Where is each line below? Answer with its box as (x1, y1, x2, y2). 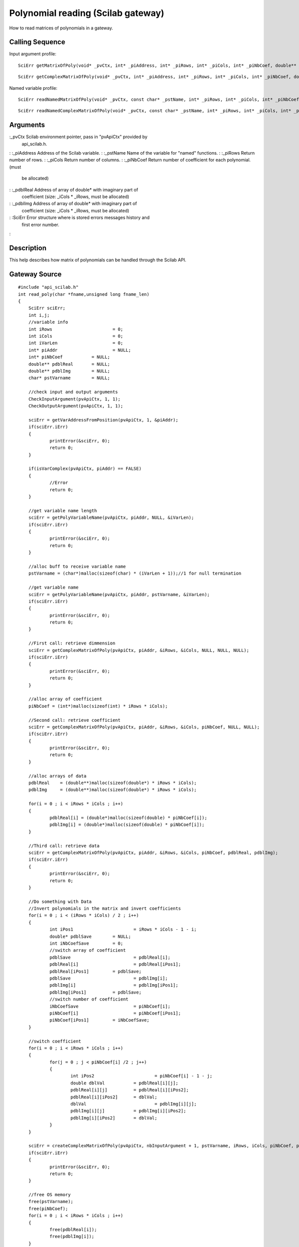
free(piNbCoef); (28, 1206, 68, 1212)
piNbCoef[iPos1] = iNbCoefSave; (49, 1018, 149, 1023)
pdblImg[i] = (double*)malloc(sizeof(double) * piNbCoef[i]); (49, 822, 205, 828)
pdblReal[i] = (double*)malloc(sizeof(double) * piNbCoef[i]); (49, 815, 207, 821)
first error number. (21, 221, 60, 227)
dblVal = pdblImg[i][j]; (70, 1101, 197, 1107)
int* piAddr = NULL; (28, 347, 132, 353)
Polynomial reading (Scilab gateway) (9, 7, 164, 18)
